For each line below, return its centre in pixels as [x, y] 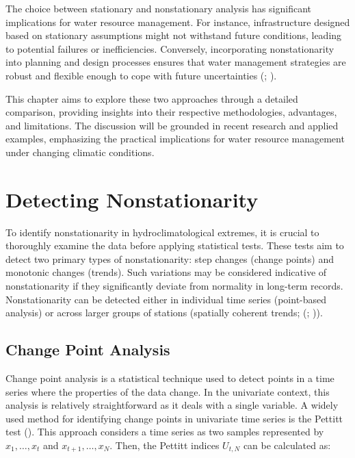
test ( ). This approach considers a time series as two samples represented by [165, 432]
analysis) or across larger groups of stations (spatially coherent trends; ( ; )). [164, 313]
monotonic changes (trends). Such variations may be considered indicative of [166, 272]
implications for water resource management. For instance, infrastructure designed [178, 22]
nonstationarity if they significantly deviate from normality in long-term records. [174, 286]
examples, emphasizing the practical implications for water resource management [175, 139]
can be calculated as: [287, 445]
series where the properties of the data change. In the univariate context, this [168, 391]
